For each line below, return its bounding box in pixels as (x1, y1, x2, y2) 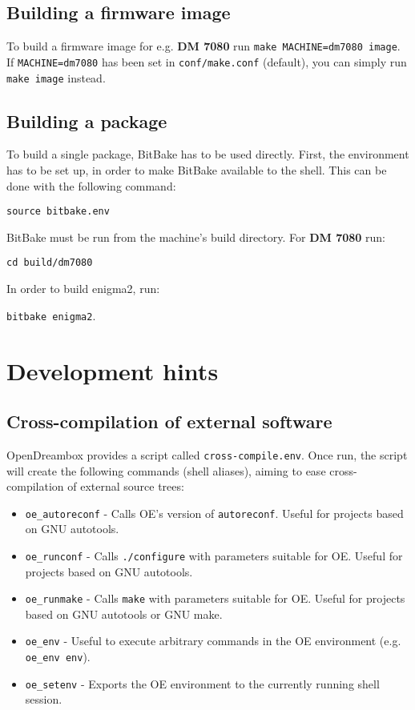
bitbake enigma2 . (6, 307, 96, 323)
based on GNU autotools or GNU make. (25, 605, 223, 622)
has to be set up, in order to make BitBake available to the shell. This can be (6, 161, 387, 178)
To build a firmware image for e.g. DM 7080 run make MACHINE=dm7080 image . (6, 38, 401, 54)
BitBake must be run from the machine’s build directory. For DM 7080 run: (6, 228, 385, 245)
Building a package (6, 108, 167, 133)
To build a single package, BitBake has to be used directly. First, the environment (6, 146, 409, 162)
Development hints (6, 354, 219, 387)
